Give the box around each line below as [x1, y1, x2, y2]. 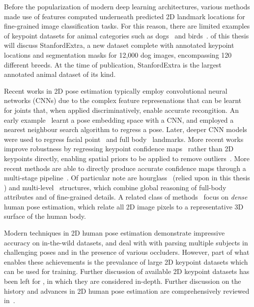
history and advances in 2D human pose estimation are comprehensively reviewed [4, 285, 250, 296]
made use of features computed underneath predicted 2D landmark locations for [4, 11, 245, 21]
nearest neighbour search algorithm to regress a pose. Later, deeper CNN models [4, 124, 247, 135]
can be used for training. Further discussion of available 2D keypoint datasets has [4, 266, 250, 276]
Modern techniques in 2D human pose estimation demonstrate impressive [4, 228, 225, 238]
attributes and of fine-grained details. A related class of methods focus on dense [4, 192, 248, 202]
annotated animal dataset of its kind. [4, 69, 116, 79]
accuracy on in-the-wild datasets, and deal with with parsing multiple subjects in [4, 237, 248, 247]
